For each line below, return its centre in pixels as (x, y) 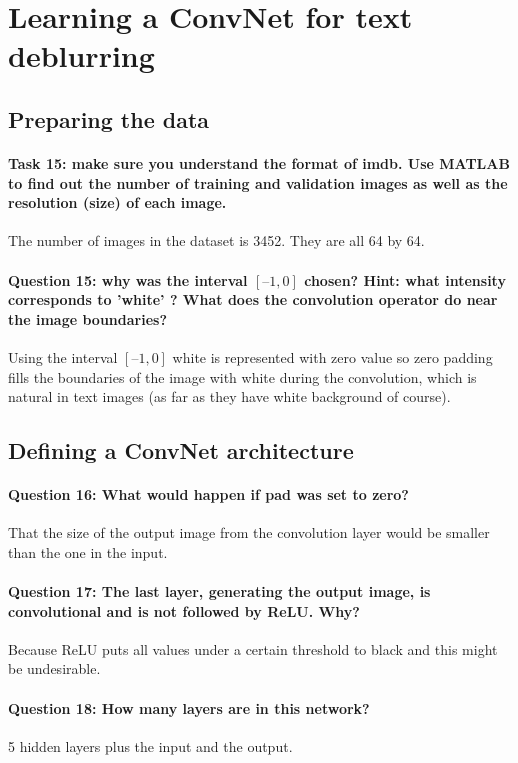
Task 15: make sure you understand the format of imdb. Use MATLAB (259, 162)
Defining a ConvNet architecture (181, 450)
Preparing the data (109, 118)
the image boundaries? (87, 318)
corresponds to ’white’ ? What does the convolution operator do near (253, 299)
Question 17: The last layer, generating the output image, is (219, 591)
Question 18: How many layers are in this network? (189, 707)
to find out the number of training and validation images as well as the (258, 182)
